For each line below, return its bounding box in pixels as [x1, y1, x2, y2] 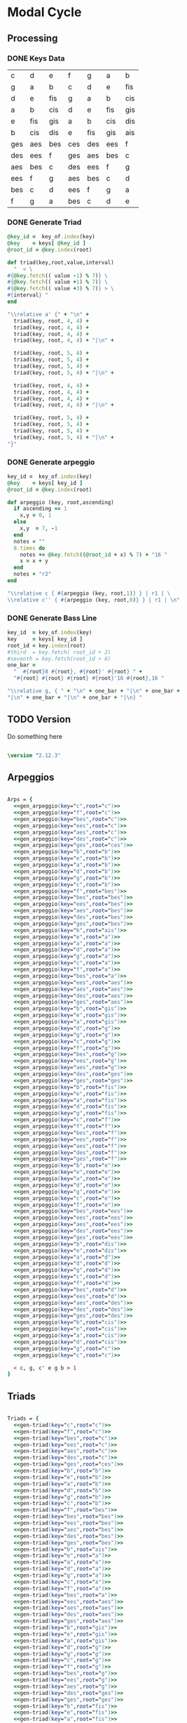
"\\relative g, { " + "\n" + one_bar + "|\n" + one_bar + [7, 688, 180, 695]
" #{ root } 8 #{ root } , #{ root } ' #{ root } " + [13, 669, 143, 676]
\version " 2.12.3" [7, 751, 61, 759]
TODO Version [7, 714, 71, 725]
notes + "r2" [13, 571, 52, 578]
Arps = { [7, 796, 33, 804]
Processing [7, 32, 58, 44]
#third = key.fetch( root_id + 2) [7, 648, 111, 656]
